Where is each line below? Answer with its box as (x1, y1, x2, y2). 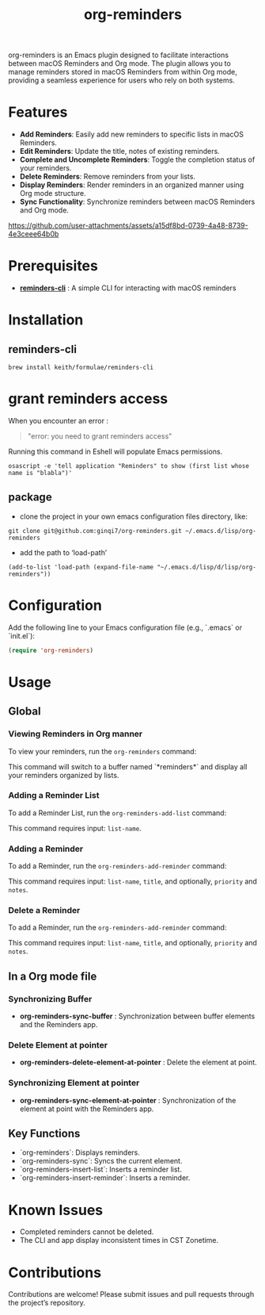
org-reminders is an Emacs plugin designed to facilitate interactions (8, 50, 229, 60)
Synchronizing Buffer (8, 993, 93, 1004)
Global (8, 704, 41, 719)
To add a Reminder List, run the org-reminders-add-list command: (8, 807, 227, 818)
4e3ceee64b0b (8, 229, 59, 239)
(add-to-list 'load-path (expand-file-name (8, 563, 154, 571)
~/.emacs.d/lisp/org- (184, 527, 257, 535)
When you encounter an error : (8, 416, 109, 425)
